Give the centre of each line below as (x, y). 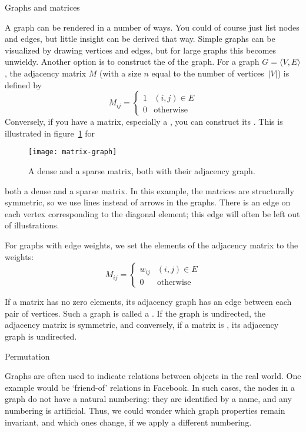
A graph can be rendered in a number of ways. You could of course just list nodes (152, 27)
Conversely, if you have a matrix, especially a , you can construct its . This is (144, 122)
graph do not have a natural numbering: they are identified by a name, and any (148, 399)
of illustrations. (32, 225)
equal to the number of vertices (208, 73)
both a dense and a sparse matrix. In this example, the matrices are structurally (149, 190)
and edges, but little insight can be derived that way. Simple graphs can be (140, 39)
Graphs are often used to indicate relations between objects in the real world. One (153, 376)
